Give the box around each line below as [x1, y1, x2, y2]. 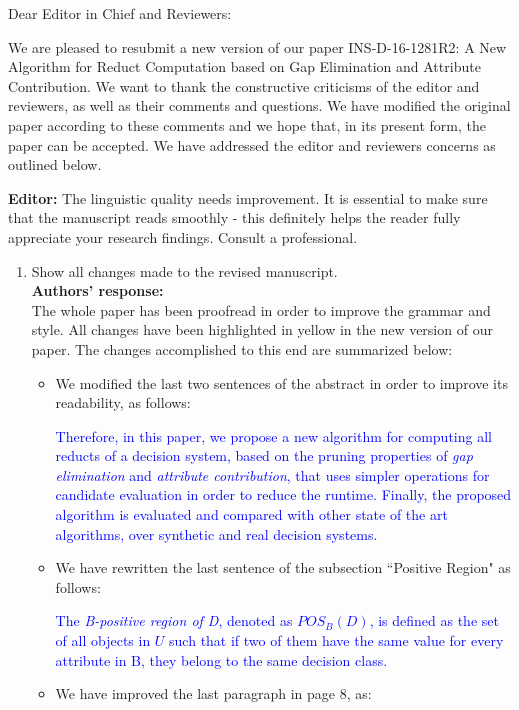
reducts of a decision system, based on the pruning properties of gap [55, 445, 473, 466]
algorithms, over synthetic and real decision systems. [55, 523, 378, 544]
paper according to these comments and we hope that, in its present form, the [8, 114, 486, 135]
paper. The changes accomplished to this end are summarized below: [31, 338, 453, 359]
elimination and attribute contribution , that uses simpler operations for [55, 464, 490, 485]
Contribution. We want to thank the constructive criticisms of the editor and [8, 75, 480, 96]
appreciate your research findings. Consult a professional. [8, 226, 358, 247]
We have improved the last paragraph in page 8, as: [55, 683, 372, 704]
